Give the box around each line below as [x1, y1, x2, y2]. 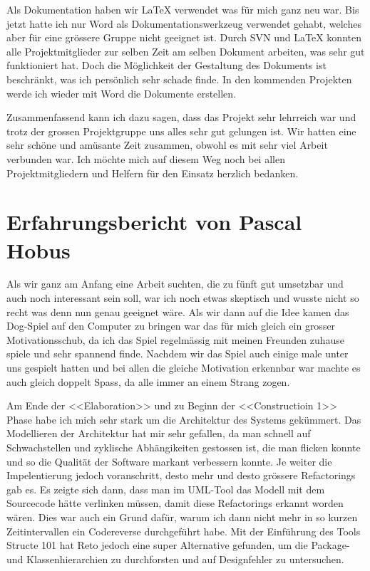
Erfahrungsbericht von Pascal [6, 207, 302, 236]
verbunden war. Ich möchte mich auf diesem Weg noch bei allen [6, 151, 285, 166]
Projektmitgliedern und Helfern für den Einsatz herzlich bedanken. [6, 165, 299, 180]
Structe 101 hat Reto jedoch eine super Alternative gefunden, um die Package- [6, 538, 350, 552]
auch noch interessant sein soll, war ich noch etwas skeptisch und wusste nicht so [6, 290, 359, 305]
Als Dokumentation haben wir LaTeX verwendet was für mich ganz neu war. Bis [6, 2, 359, 16]
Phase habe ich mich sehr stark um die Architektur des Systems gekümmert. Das [6, 412, 361, 426]
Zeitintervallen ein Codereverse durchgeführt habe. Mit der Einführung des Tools [6, 523, 361, 538]
